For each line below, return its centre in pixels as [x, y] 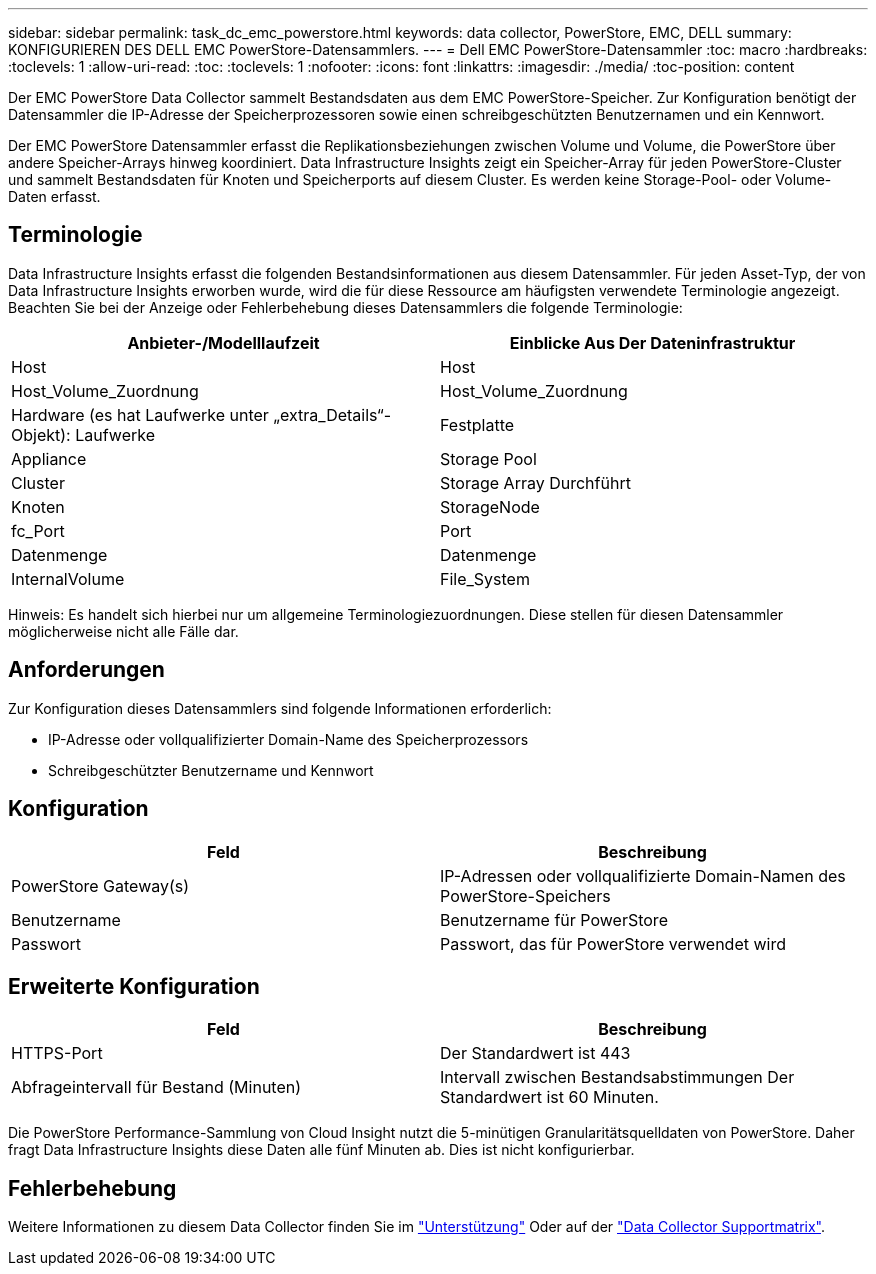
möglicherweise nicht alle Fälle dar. [123, 631]
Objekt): [41, 434]
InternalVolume [68, 578]
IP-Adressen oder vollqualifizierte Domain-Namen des [643, 875]
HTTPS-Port [57, 1053]
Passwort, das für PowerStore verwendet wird [613, 943]
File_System [485, 578]
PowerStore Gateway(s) [100, 885]
